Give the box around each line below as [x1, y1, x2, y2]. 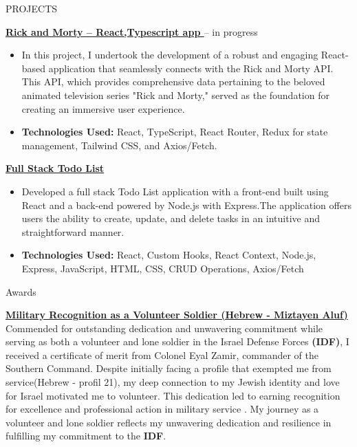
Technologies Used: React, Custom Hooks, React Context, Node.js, [21, 248, 316, 262]
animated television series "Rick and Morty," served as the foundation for [21, 87, 329, 102]
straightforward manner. [21, 224, 125, 239]
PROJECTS [6, 1, 58, 15]
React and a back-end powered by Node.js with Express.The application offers [21, 197, 351, 212]
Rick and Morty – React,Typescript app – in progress [6, 24, 258, 39]
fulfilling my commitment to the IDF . [6, 428, 166, 443]
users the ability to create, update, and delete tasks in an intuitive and [21, 211, 321, 226]
